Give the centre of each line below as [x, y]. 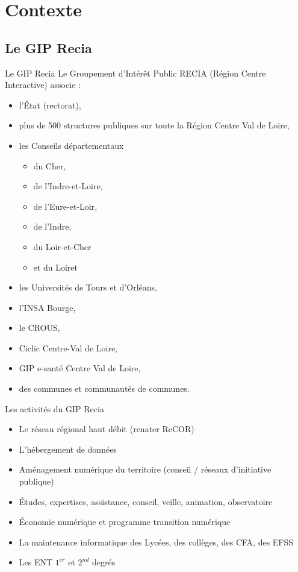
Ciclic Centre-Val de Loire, [68, 347]
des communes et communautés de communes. [104, 388]
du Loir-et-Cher [62, 246]
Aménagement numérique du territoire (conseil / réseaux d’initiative [145, 469]
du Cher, [50, 165]
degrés [104, 562]
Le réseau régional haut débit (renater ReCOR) [107, 429]
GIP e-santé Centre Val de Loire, [80, 368]
